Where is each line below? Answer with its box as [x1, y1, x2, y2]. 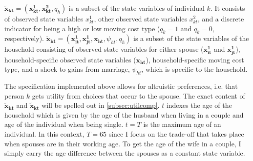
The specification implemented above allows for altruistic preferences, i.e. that [4, 80, 238, 91]
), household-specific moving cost [146, 54, 244, 64]
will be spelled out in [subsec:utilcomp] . [42, 100, 160, 110]
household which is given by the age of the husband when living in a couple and [4, 109, 244, 120]
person [4, 90, 24, 101]
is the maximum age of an [143, 119, 221, 129]
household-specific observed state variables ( [4, 54, 136, 64]
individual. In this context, [4, 128, 84, 139]
